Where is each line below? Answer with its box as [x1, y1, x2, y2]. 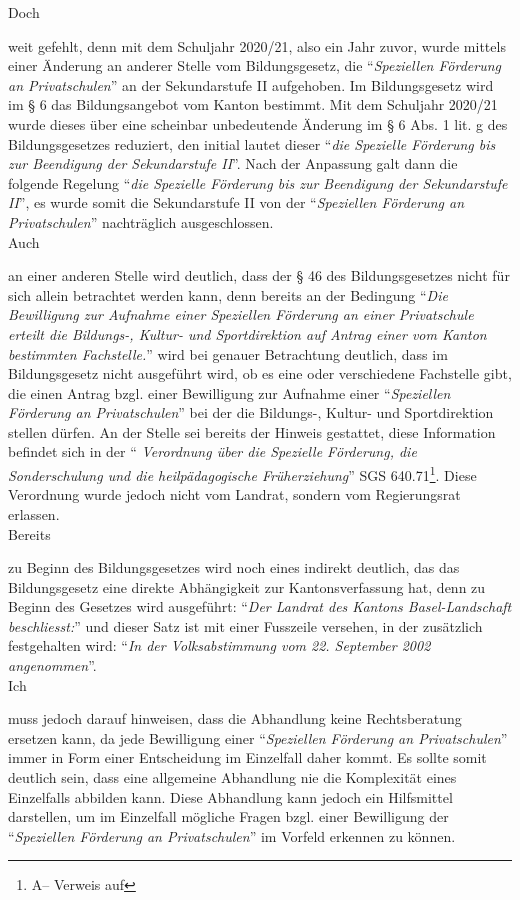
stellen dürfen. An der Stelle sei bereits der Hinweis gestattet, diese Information [8, 421, 496, 442]
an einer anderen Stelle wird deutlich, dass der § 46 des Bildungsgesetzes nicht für [8, 265, 510, 286]
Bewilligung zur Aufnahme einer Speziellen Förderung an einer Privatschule [8, 304, 474, 325]
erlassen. [8, 503, 60, 524]
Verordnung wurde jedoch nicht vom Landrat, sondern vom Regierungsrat [8, 484, 461, 505]
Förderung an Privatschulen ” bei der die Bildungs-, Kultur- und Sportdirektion [8, 402, 494, 423]
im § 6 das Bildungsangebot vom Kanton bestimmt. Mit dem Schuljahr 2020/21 [8, 94, 498, 115]
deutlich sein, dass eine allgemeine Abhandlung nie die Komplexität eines [8, 767, 457, 788]
